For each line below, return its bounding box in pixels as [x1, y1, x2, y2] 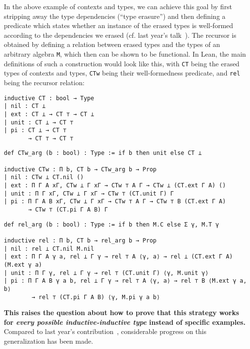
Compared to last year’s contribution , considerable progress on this [4, 326, 206, 336]
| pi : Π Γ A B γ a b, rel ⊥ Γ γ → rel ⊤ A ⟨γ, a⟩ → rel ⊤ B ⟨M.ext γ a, [4, 277, 247, 285]
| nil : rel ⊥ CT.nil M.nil [4, 245, 94, 252]
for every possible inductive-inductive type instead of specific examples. [4, 317, 246, 327]
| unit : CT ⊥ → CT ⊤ [4, 119, 74, 126]
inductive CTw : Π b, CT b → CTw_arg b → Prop [4, 166, 156, 173]
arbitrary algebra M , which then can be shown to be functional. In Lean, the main [4, 48, 246, 59]
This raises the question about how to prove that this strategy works [4, 307, 239, 318]
